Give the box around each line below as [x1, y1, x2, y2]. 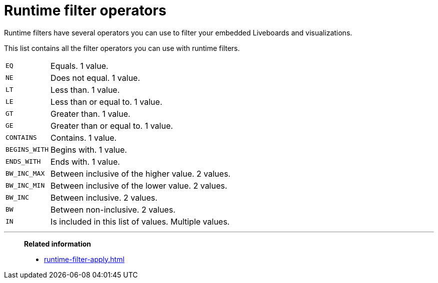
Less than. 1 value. [50, 84, 120, 95]
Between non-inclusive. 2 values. [50, 204, 175, 215]
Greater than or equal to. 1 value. [50, 120, 173, 131]
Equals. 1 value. [50, 60, 108, 71]
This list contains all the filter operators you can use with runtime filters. [4, 43, 240, 52]
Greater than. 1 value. [50, 108, 130, 119]
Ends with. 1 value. [50, 156, 120, 167]
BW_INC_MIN [5, 182, 45, 190]
